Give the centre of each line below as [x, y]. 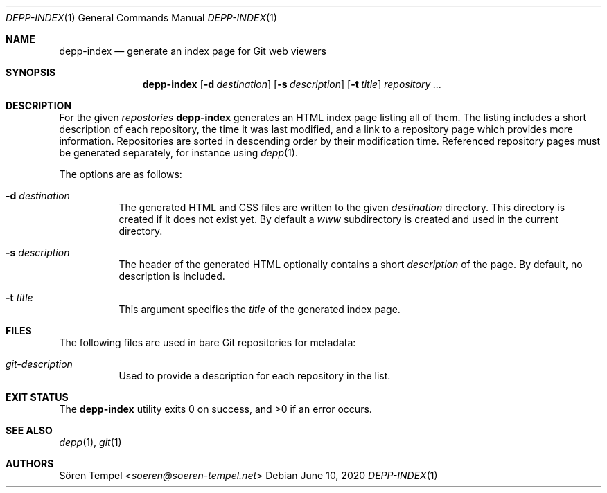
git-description [39, 364]
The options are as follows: [121, 174]
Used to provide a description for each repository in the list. [255, 376]
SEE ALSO [29, 430]
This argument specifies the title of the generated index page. [259, 309]
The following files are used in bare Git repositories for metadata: [208, 342]
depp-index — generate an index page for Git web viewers [193, 51]
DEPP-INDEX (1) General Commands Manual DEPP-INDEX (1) [141, 18]
